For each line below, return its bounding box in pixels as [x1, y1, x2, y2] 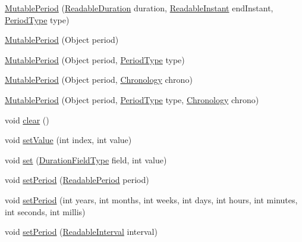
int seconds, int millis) [5, 205, 86, 218]
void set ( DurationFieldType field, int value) [5, 153, 167, 166]
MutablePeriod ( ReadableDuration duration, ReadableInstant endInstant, [5, 2, 273, 14]
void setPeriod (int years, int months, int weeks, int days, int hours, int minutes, [5, 193, 298, 206]
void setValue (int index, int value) [5, 134, 132, 146]
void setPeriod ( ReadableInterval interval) [5, 225, 158, 238]
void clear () [5, 113, 49, 126]
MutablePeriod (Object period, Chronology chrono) [5, 73, 193, 86]
